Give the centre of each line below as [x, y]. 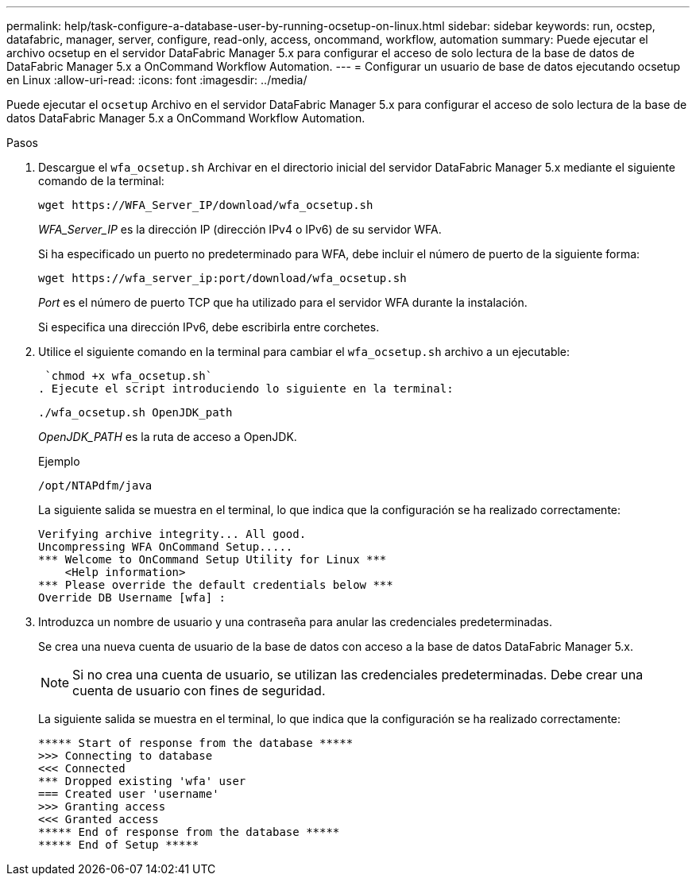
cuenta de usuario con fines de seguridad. [199, 691]
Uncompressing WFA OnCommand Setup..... [166, 547]
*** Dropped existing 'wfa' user [142, 781]
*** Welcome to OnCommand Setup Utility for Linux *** [213, 559]
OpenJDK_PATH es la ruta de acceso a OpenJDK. [168, 437]
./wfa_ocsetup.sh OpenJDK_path [135, 412]
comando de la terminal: [101, 181]
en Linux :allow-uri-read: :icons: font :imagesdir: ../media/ [157, 80]
